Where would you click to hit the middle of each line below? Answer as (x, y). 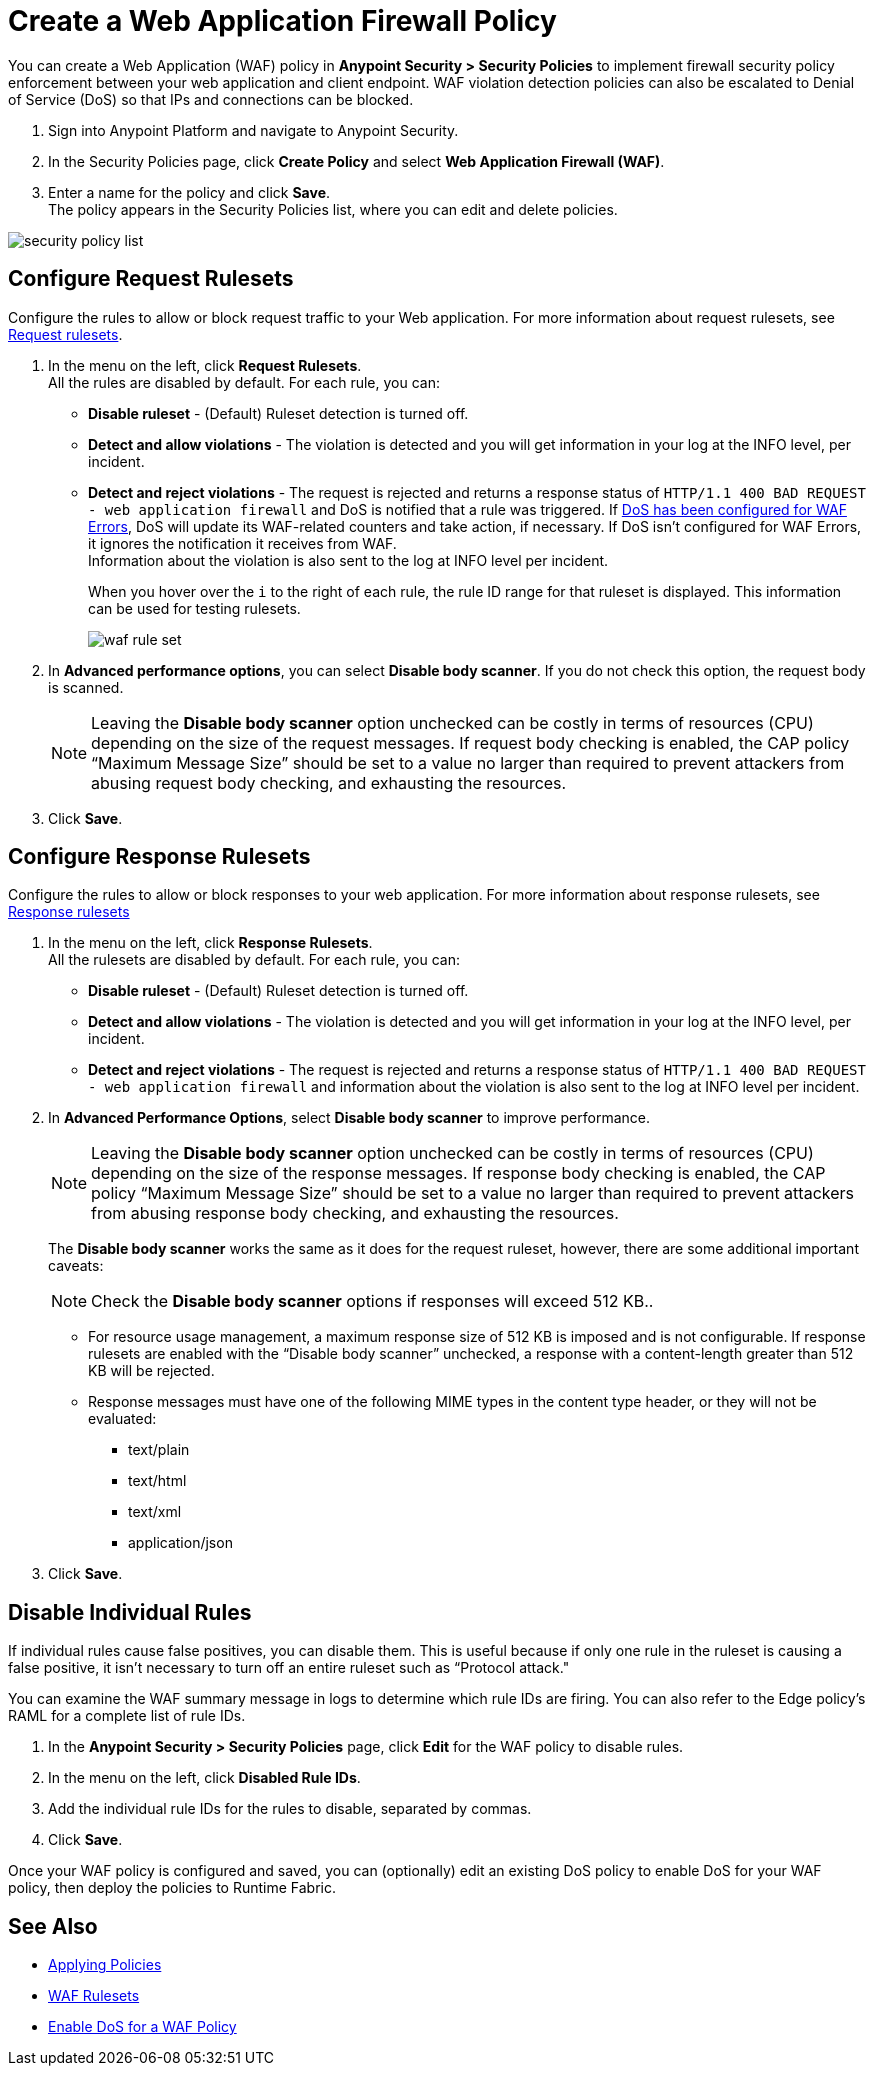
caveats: (76, 1266)
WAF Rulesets (94, 1996)
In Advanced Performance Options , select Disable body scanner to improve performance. (349, 1118)
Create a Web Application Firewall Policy (282, 21)
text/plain (159, 1450)
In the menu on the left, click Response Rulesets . (210, 943)
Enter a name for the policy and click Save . (189, 192)
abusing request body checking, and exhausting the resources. (329, 782)
